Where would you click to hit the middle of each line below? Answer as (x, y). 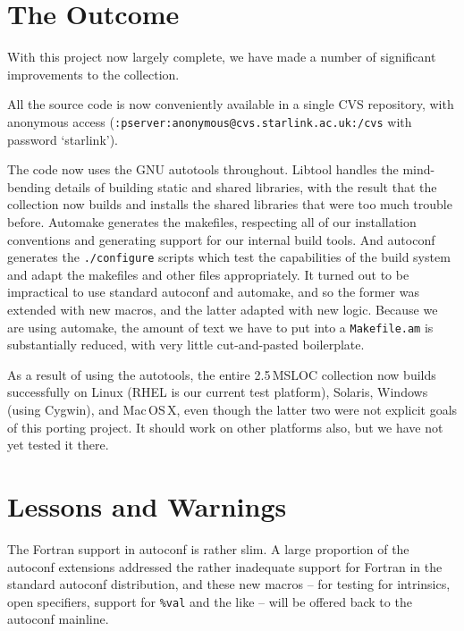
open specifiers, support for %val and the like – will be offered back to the (210, 601)
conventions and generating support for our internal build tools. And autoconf (221, 239)
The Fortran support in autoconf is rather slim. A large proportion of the (208, 548)
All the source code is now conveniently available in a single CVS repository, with (231, 104)
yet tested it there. (58, 445)
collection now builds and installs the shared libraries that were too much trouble (230, 204)
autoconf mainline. (58, 619)
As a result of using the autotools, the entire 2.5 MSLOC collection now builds (222, 374)
